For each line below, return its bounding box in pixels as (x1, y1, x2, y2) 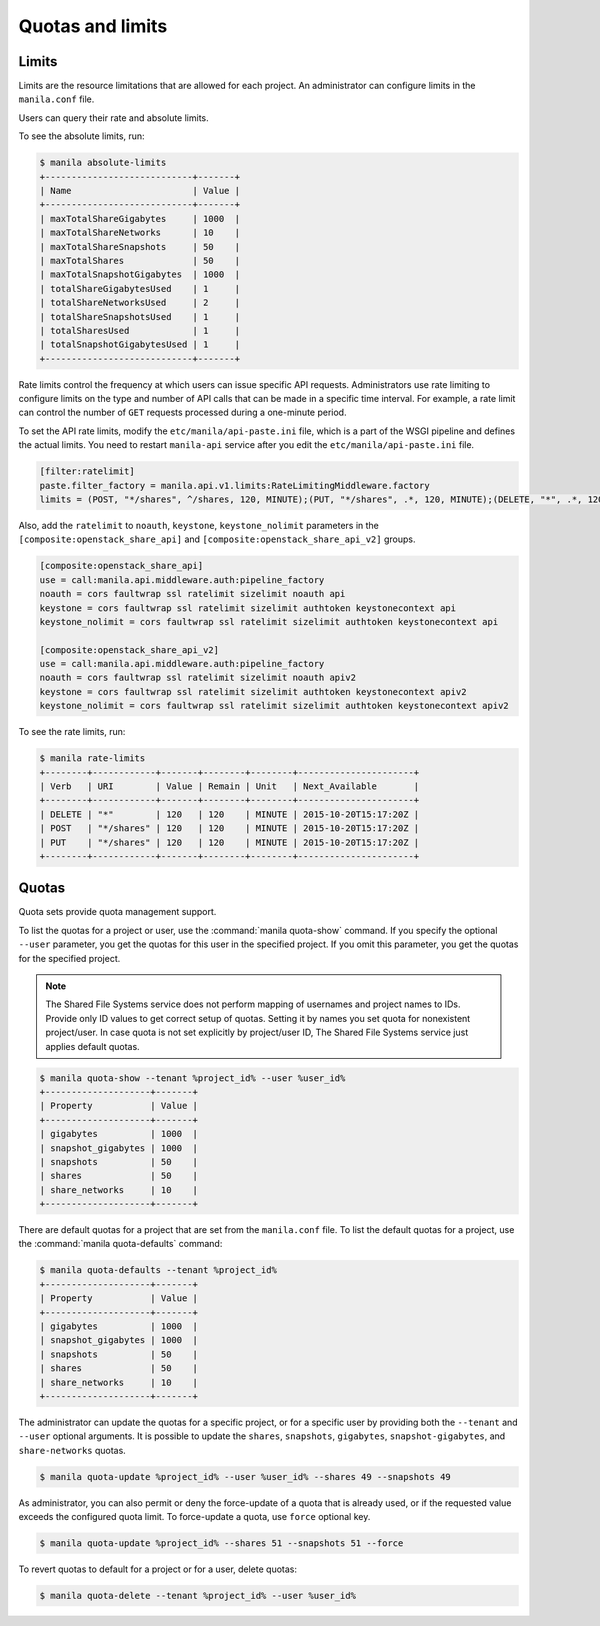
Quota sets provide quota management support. (18, 906, 217, 918)
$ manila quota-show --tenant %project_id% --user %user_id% (39, 1072, 346, 1084)
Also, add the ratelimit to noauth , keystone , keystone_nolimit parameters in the (18, 519, 380, 531)
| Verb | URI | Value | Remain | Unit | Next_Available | (39, 781, 420, 792)
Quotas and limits (18, 15, 168, 37)
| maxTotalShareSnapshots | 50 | (39, 241, 240, 252)
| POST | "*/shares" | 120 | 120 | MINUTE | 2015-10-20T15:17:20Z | (39, 823, 420, 834)
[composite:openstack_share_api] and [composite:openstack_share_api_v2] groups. (18, 533, 416, 545)
